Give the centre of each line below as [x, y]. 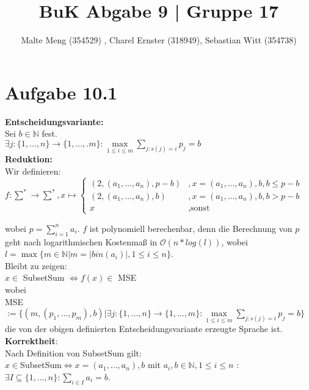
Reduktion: [29, 159]
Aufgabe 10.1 [61, 92]
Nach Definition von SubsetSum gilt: [73, 352]
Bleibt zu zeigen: [36, 265]
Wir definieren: [33, 171]
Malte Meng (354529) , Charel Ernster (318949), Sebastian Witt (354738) [159, 40]
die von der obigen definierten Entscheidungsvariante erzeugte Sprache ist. [144, 329]
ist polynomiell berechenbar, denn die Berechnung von [191, 228]
